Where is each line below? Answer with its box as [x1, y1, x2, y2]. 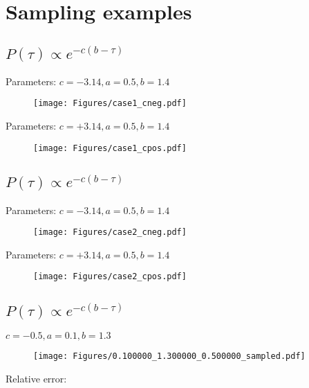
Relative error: [6, 371, 67, 386]
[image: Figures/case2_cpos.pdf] [33, 272, 187, 282]
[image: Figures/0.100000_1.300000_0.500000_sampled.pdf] [33, 351, 306, 362]
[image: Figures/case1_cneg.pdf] [33, 98, 187, 109]
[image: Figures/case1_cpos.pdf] [33, 143, 187, 153]
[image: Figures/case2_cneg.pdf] [33, 227, 187, 238]
